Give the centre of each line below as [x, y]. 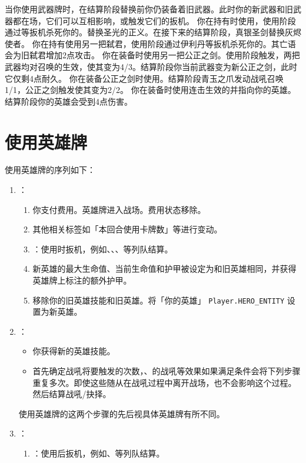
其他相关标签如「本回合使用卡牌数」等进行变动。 [127, 229]
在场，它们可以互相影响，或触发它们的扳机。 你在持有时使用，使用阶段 [158, 20]
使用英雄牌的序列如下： [50, 170]
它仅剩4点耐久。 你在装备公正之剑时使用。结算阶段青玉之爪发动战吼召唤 [144, 78]
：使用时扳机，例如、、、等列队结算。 [103, 249]
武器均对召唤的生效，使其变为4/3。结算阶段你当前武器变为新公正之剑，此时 [151, 66]
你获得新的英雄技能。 [74, 351]
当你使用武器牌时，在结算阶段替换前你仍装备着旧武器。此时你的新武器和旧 [149, 9]
